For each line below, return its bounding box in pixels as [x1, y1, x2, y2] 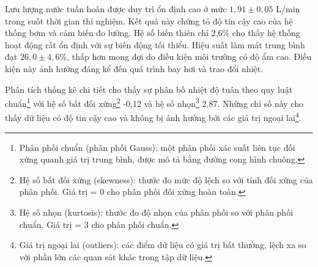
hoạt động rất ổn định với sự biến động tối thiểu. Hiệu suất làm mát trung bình [5, 38, 305, 51]
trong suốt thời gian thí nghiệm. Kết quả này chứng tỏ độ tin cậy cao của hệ [5, 14, 293, 27]
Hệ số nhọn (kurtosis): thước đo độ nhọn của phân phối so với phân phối [19, 206, 294, 219]
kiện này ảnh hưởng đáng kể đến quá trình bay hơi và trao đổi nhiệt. [5, 62, 264, 75]
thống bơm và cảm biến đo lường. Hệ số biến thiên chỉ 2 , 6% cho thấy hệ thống [5, 26, 300, 39]
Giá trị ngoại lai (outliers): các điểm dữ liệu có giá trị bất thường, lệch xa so [19, 238, 306, 251]
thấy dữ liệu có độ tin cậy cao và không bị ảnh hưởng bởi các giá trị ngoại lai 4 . [5, 109, 301, 124]
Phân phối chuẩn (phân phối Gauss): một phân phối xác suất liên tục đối [19, 141, 295, 153]
